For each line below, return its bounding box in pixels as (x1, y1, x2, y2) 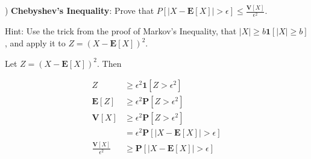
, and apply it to (5, 37, 66, 49)
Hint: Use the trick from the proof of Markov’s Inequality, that (5, 25, 237, 37)
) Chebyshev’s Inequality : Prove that (5, 4, 154, 17)
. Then (97, 57, 122, 69)
